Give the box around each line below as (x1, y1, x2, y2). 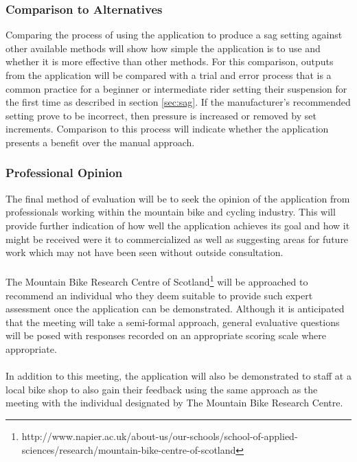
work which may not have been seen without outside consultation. (5, 245, 284, 259)
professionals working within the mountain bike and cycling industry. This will (5, 205, 336, 219)
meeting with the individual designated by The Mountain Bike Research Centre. (5, 395, 343, 410)
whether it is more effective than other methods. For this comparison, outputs (5, 54, 334, 69)
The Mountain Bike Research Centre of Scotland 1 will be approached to (5, 273, 308, 288)
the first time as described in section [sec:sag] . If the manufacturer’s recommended (5, 95, 351, 109)
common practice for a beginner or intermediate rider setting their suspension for (5, 81, 347, 95)
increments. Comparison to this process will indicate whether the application (5, 122, 329, 136)
